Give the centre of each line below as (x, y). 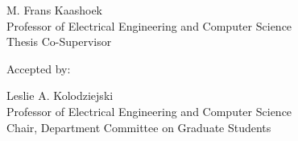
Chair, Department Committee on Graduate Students (139, 127)
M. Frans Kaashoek (55, 10)
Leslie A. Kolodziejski (60, 95)
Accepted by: (39, 68)
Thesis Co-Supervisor (59, 41)
